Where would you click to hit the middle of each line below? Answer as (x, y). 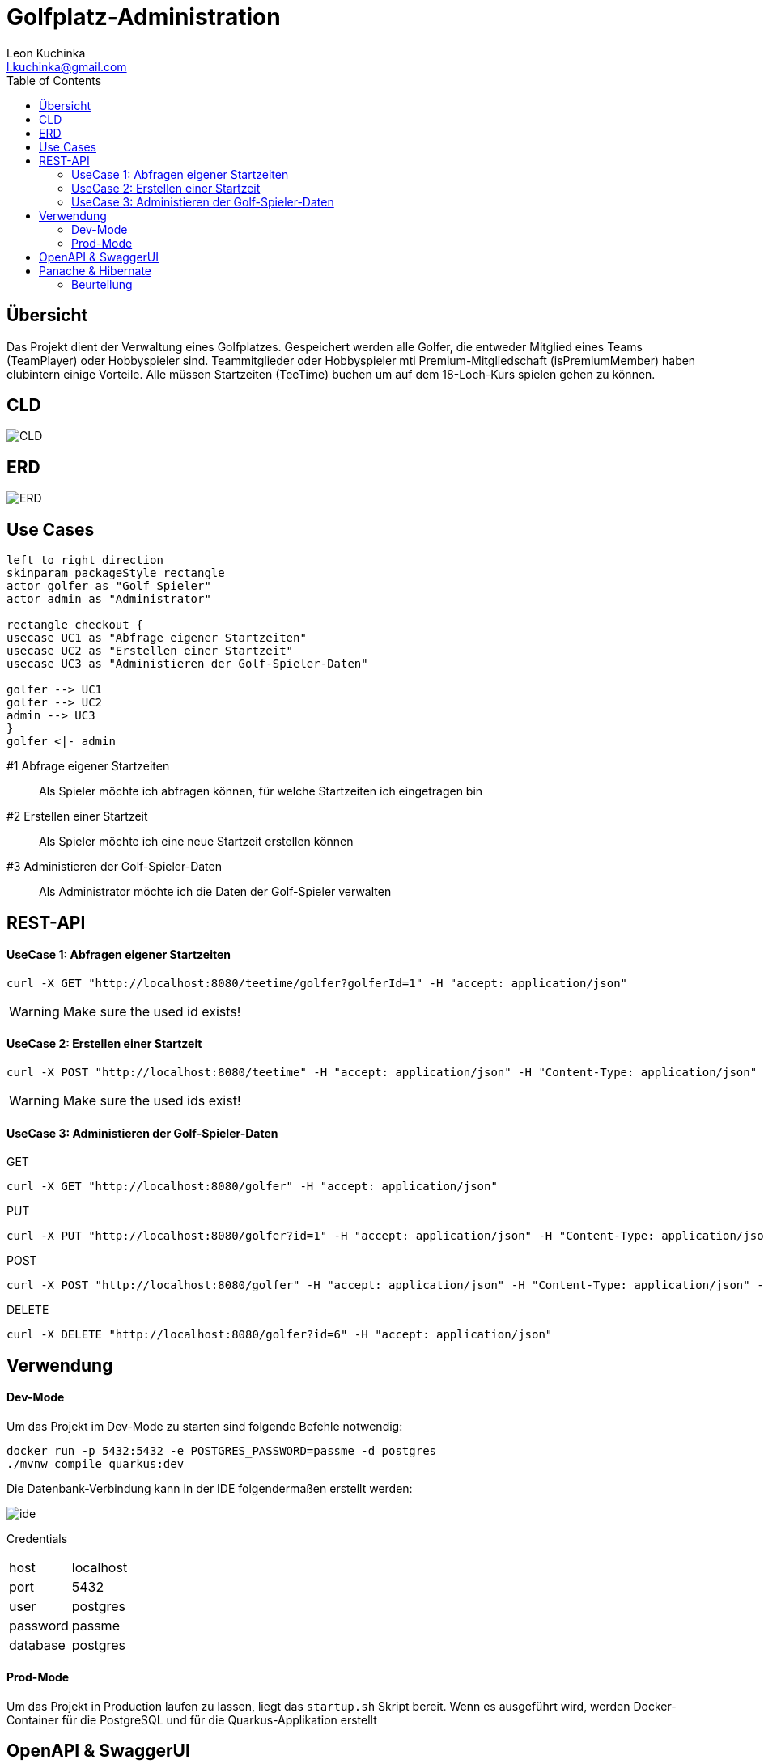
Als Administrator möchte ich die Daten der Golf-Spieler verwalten (215, 892)
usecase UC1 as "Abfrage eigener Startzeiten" (157, 638)
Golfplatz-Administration (144, 17)
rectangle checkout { (75, 625)
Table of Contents (54, 80)
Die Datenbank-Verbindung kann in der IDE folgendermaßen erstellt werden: (210, 1488)
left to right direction (85, 560)
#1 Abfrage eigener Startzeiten (88, 766)
